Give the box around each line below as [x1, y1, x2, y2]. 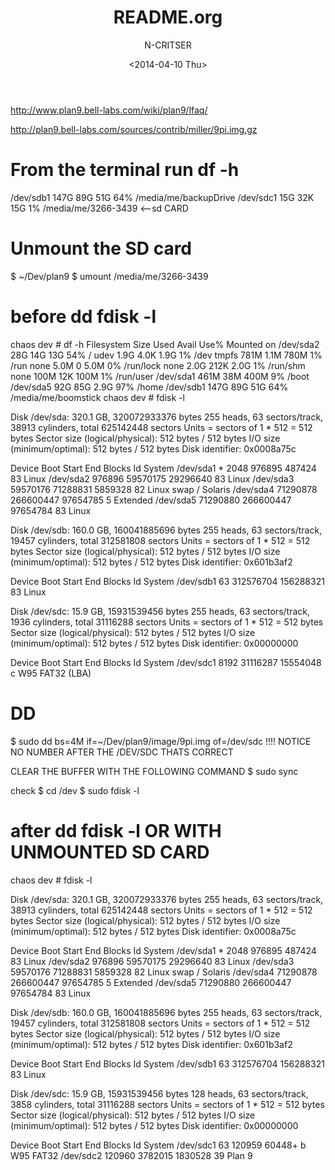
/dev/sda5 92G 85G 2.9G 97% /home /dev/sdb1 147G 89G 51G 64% [10, 381, 289, 393]
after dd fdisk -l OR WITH [10, 819, 222, 842]
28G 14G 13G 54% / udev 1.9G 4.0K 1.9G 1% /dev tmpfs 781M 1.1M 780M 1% [10, 349, 323, 361]
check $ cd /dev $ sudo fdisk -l [10, 784, 140, 796]
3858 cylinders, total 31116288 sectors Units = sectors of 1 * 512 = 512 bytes [10, 1098, 325, 1110]
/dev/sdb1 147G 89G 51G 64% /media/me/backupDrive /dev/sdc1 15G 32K [10, 191, 315, 203]
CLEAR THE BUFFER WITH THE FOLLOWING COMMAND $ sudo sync [10, 765, 299, 777]
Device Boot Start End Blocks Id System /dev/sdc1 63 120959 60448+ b [10, 1139, 307, 1151]
